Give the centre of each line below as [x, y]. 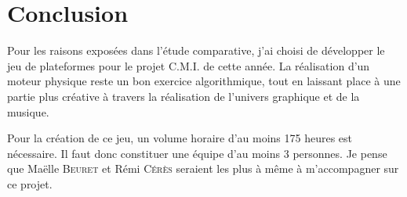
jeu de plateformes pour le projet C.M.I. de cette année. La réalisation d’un [189, 65]
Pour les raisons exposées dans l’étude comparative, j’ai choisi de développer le [196, 50]
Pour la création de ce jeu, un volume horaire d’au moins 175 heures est [180, 138]
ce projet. [30, 183]
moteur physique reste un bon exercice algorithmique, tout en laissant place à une [204, 81]
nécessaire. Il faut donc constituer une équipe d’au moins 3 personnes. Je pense [197, 153]
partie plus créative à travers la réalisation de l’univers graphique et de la [184, 96]
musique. [28, 111]
